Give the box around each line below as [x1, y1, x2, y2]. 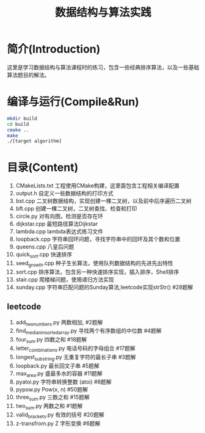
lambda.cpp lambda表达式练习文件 [15, 228, 103, 235]
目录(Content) [7, 161, 79, 175]
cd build [7, 121, 29, 127]
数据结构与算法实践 [54, 5, 151, 20]
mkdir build [7, 115, 37, 122]
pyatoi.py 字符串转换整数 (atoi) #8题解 [15, 378, 112, 385]
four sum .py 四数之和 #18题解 [15, 336, 87, 344]
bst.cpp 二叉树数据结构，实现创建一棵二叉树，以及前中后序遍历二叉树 [15, 197, 192, 205]
